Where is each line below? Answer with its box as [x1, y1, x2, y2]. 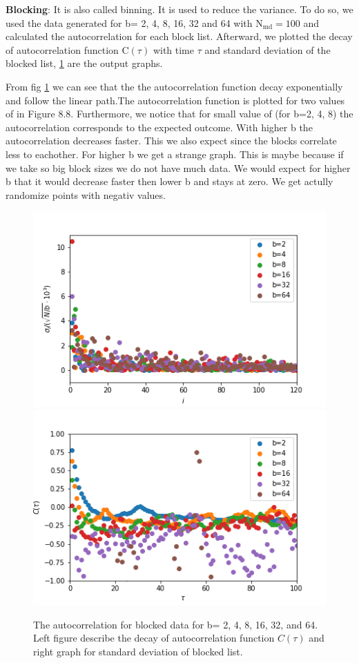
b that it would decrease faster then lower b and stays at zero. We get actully [6, 174, 333, 189]
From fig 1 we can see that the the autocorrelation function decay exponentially [6, 79, 343, 93]
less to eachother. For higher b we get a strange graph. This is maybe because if [6, 146, 344, 161]
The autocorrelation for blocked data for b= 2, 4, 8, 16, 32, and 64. [33, 617, 318, 631]
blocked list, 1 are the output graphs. [6, 56, 163, 70]
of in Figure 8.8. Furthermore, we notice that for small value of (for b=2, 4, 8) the [6, 106, 353, 121]
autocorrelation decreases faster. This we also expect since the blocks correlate [6, 133, 337, 148]
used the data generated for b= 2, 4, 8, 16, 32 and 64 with [6, 15, 253, 30]
